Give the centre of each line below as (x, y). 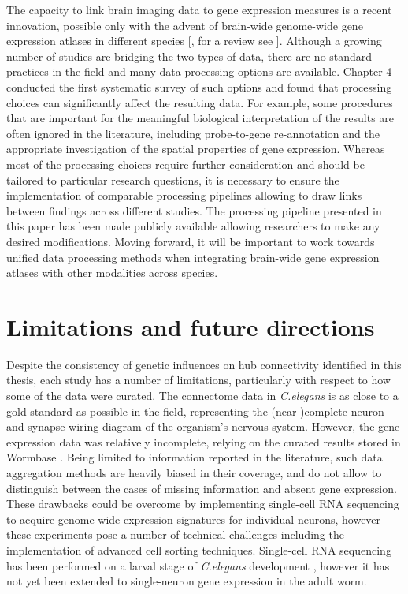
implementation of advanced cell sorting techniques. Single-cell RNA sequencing (199, 549)
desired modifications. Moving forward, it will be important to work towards (191, 241)
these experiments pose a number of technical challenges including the (175, 534)
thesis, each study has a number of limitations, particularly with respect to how (198, 380)
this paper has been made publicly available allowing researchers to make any (193, 226)
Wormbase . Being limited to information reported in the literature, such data (195, 457)
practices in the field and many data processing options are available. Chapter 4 (199, 71)
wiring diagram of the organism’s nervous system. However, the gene (234, 426)
